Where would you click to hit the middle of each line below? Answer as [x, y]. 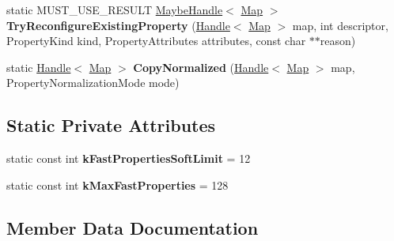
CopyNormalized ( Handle [201, 67]
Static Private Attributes [111, 125]
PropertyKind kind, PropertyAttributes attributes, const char [156, 41]
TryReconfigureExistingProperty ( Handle [118, 25]
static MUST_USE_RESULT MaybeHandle [115, 9]
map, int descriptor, [340, 25]
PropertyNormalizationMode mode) [93, 83]
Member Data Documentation [133, 227]
